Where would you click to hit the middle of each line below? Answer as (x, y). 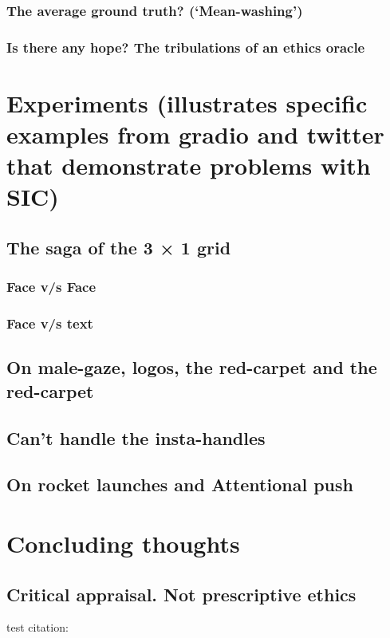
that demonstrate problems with (189, 165)
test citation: (37, 627)
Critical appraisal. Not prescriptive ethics (181, 594)
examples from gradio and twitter (195, 134)
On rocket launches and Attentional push (180, 484)
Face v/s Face (51, 287)
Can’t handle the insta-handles (136, 437)
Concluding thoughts (123, 543)
